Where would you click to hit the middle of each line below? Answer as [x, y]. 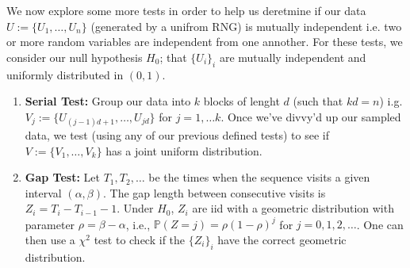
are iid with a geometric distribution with [293, 208]
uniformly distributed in [65, 74]
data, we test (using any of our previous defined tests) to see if [177, 134]
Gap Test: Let [62, 177]
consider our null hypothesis [75, 57]
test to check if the [140, 240]
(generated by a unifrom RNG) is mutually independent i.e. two [246, 26]
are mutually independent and [293, 57]
